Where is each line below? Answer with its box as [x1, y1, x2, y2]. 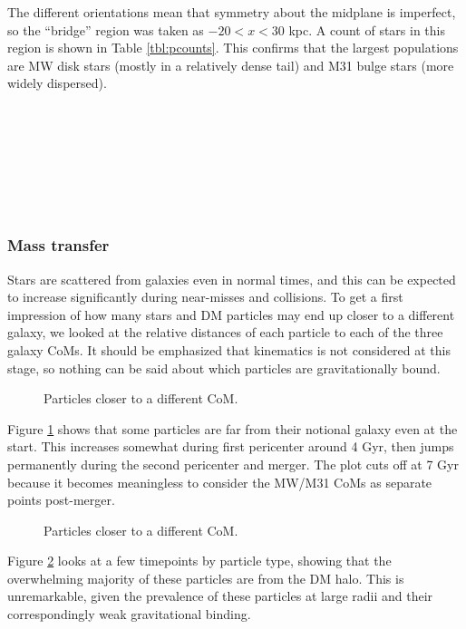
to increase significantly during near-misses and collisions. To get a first [7, 287, 403, 306]
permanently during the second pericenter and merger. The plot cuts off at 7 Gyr [7, 454, 459, 473]
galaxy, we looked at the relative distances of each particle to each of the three [7, 323, 443, 342]
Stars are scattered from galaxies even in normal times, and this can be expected [7, 269, 456, 288]
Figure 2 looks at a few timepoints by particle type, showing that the [7, 551, 392, 570]
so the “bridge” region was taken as [7, 20, 204, 39]
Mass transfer [7, 234, 110, 256]
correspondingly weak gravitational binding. [7, 605, 251, 624]
